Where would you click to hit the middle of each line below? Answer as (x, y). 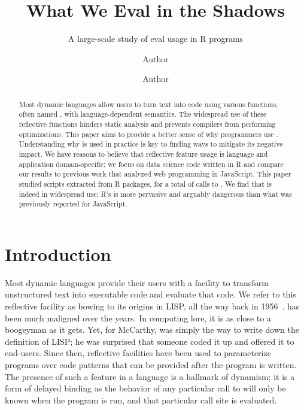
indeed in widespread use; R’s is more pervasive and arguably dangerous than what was (155, 194)
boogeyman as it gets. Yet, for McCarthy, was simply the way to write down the (152, 329)
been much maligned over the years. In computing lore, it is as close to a (138, 318)
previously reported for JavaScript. (73, 204)
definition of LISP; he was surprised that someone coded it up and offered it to (150, 341)
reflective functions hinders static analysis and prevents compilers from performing (147, 124)
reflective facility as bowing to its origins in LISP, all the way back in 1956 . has (152, 306)
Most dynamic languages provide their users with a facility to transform (137, 282)
